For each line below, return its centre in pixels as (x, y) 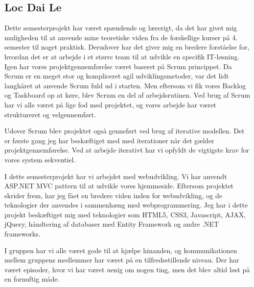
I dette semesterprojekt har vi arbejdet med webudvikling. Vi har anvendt (116, 176)
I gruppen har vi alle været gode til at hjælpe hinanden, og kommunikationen (121, 250)
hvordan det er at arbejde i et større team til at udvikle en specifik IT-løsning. (122, 56)
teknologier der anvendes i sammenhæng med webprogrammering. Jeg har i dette (126, 205)
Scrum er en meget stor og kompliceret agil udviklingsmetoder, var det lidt (117, 76)
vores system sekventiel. (40, 159)
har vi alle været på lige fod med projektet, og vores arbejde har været (110, 104)
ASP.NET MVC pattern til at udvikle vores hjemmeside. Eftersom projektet (119, 186)
